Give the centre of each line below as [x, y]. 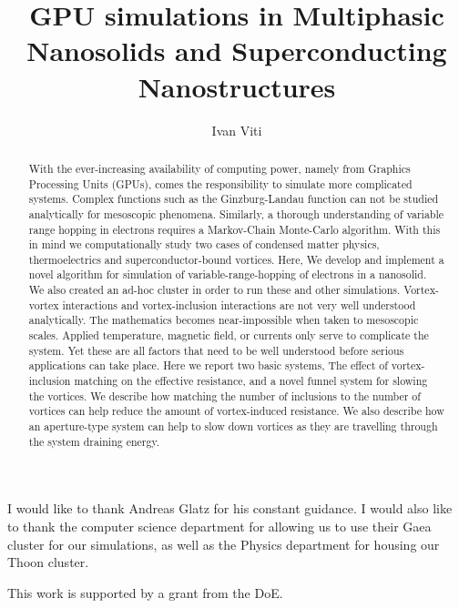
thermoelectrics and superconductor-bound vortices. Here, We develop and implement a [236, 259]
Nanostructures [237, 86]
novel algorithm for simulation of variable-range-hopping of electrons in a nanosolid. [228, 274]
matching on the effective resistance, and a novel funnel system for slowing [251, 381]
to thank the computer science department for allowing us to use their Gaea [219, 526]
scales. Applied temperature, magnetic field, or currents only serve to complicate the [229, 335]
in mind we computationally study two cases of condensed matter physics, [204, 244]
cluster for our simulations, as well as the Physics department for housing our [224, 544]
